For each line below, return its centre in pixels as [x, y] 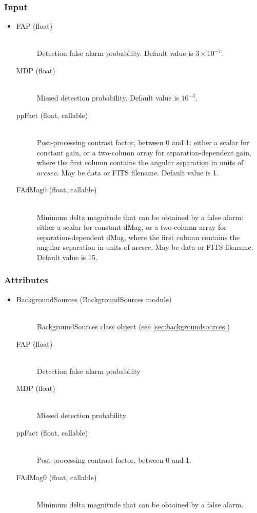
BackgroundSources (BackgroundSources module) [94, 299]
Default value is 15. [67, 257]
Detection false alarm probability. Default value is [115, 53]
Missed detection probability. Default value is [108, 98]
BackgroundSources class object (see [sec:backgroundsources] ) [133, 326]
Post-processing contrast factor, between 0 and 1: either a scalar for [143, 142]
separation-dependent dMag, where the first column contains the [138, 237]
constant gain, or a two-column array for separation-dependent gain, [144, 152]
